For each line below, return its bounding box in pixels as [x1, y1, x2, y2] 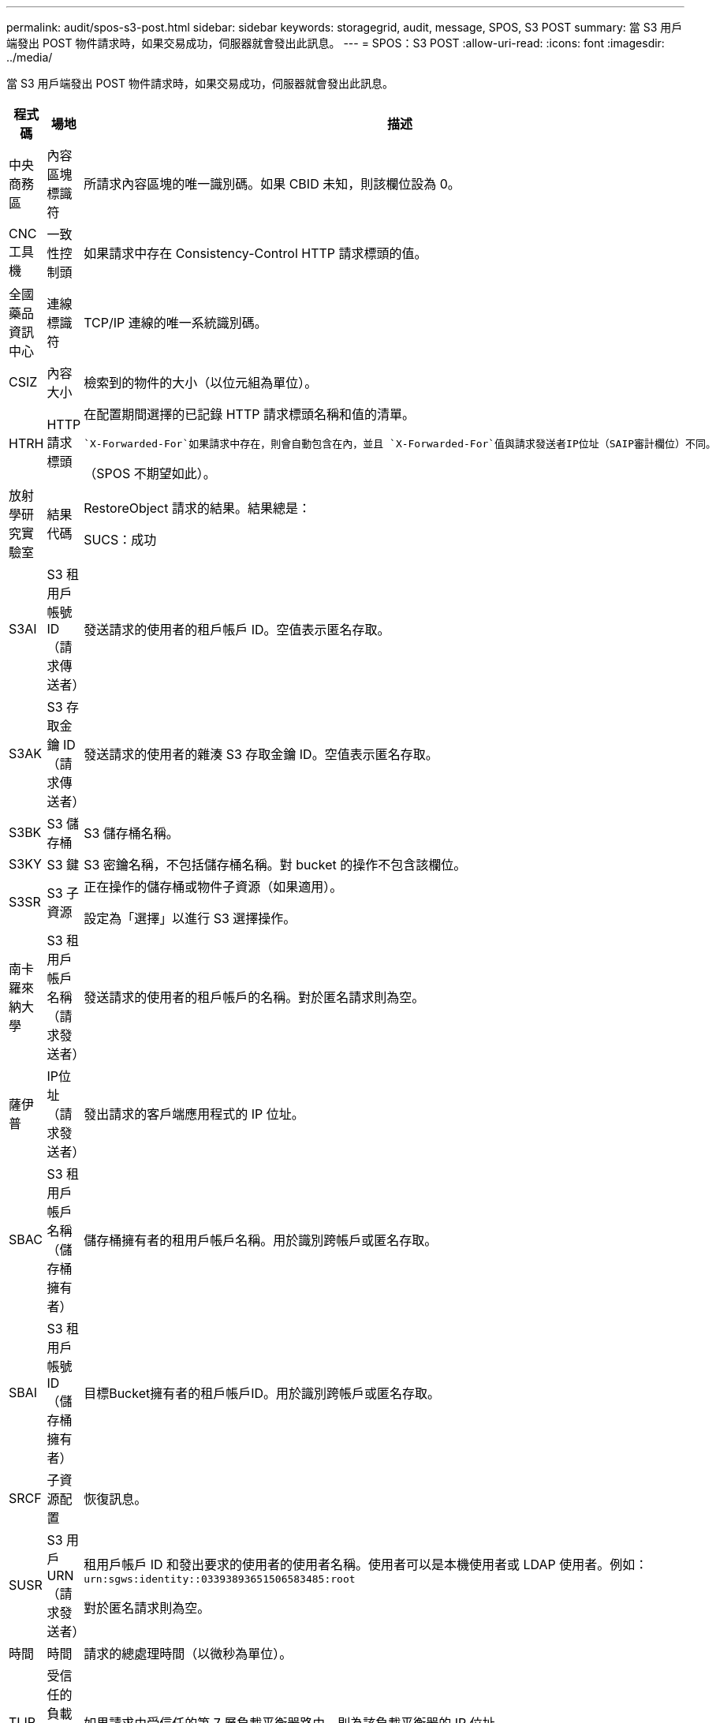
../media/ [6, 50, 53, 64]
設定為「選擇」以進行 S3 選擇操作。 [84, 910, 296, 926]
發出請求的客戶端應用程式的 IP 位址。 [84, 1106, 304, 1122]
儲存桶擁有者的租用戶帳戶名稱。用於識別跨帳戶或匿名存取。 [84, 1232, 438, 1248]
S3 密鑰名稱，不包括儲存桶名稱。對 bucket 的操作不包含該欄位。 [84, 857, 467, 873]
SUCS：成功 [84, 532, 157, 548]
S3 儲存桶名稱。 [84, 825, 179, 841]
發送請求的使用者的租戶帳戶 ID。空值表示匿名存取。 [84, 622, 390, 637]
